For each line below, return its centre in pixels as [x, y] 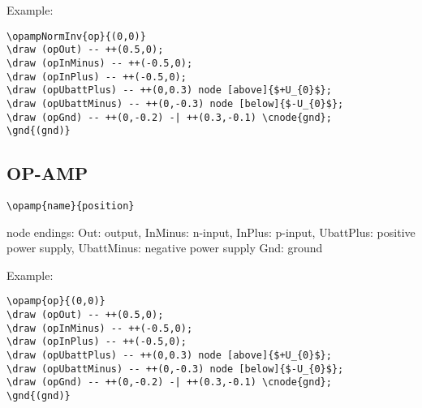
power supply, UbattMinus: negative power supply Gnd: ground [165, 248]
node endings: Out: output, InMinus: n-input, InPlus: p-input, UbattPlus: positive [211, 232]
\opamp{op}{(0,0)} [56, 301]
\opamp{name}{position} [71, 206]
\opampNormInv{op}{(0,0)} [76, 36]
